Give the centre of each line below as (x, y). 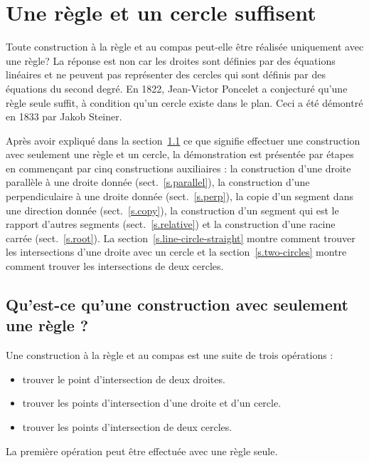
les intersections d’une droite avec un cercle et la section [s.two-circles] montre (176, 252)
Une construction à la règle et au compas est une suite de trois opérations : (170, 355)
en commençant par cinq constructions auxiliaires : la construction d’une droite (178, 168)
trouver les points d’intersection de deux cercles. (127, 427)
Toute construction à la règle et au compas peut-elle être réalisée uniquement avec (185, 47)
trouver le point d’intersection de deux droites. (124, 379)
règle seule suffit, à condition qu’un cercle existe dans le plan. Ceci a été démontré (184, 102)
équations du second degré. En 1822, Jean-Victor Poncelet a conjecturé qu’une (177, 88)
